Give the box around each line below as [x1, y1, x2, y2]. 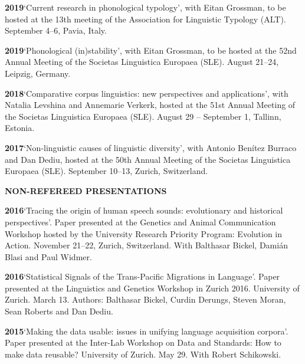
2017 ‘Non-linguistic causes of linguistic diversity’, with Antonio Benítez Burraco [5, 141, 297, 153]
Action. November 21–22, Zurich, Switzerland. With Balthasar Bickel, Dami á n [5, 239, 288, 251]
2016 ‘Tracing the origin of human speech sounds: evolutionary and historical [5, 204, 283, 217]
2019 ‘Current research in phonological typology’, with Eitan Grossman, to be [5, 1, 286, 13]
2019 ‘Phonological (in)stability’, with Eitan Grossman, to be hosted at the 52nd [5, 44, 297, 56]
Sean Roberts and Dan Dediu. [5, 305, 113, 317]
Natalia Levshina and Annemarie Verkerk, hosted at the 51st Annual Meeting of [5, 99, 296, 111]
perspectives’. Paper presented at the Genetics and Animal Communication [5, 215, 276, 228]
